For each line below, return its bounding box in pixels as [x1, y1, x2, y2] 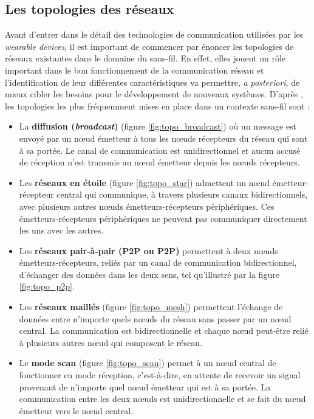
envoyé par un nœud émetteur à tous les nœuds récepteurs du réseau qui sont [19, 131, 308, 144]
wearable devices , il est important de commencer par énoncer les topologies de [5, 40, 294, 52]
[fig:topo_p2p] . [19, 280, 75, 293]
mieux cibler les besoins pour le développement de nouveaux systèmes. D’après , [5, 88, 303, 100]
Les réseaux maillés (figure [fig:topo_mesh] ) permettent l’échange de [19, 300, 283, 313]
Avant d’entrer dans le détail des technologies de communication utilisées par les [5, 28, 304, 41]
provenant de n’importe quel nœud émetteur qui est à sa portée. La [19, 380, 271, 393]
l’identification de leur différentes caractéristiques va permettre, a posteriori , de [5, 75, 300, 88]
